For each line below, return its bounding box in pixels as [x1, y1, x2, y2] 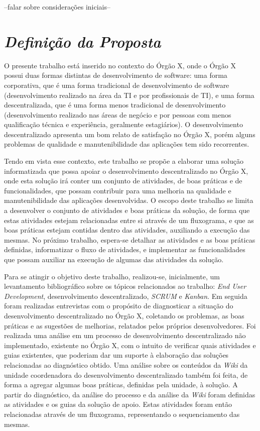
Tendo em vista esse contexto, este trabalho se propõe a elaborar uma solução [4, 156, 243, 166]
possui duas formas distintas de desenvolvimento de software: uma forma [4, 70, 227, 80]
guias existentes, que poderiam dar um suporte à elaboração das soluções [4, 350, 229, 360]
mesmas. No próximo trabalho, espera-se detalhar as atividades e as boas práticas [4, 234, 255, 245]
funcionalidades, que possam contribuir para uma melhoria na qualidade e [4, 185, 231, 195]
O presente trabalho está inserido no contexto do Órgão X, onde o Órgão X [4, 60, 236, 70]
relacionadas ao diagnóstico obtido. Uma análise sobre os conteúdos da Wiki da [4, 359, 248, 370]
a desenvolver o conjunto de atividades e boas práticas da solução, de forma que [4, 205, 250, 215]
